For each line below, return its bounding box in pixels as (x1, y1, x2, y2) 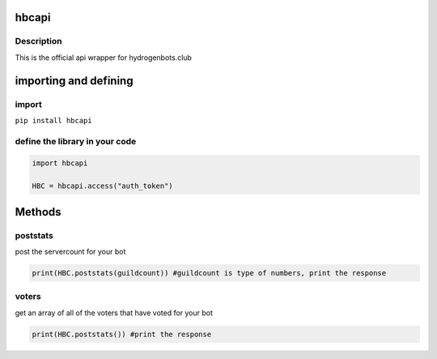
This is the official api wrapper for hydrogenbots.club (15, 53, 192, 62)
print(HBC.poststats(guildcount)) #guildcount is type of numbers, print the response (32, 268, 387, 277)
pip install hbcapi (15, 116, 92, 125)
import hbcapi (32, 159, 88, 168)
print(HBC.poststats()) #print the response (32, 329, 212, 339)
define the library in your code (15, 135, 137, 147)
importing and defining (15, 74, 134, 88)
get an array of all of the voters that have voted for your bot (15, 308, 214, 318)
